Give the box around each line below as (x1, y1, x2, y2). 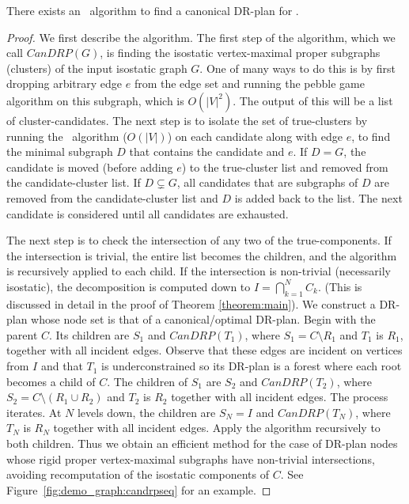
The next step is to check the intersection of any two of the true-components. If (6, 232, 392, 248)
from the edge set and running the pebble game (134, 75, 365, 92)
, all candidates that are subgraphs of (176, 174, 358, 191)
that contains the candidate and (129, 143, 285, 160)
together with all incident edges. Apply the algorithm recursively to (53, 419, 381, 436)
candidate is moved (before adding (6, 158, 173, 175)
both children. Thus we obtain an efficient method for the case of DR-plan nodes (6, 435, 398, 452)
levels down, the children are (77, 404, 216, 420)
